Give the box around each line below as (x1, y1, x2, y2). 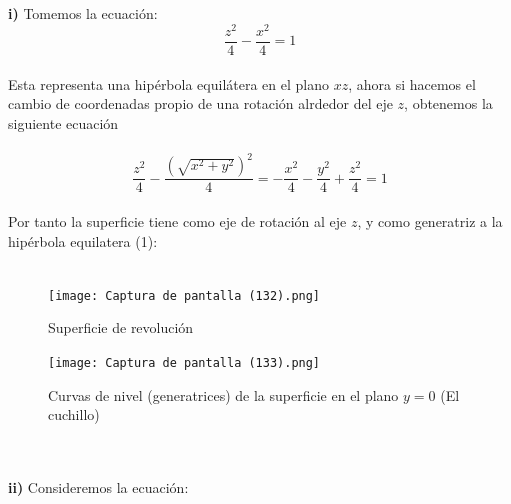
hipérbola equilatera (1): (8, 230, 158, 251)
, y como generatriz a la (357, 211, 503, 232)
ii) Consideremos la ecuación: (8, 477, 189, 498)
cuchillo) (48, 404, 100, 425)
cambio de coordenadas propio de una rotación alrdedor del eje (8, 93, 393, 114)
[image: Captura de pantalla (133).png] (48, 356, 321, 371)
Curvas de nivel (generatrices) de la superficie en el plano (48, 384, 399, 405)
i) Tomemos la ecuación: (8, 3, 158, 24)
